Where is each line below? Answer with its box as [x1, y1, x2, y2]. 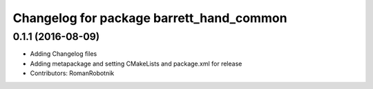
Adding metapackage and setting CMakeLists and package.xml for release [30, 59, 242, 68]
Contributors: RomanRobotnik [30, 69, 115, 77]
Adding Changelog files [30, 50, 97, 58]
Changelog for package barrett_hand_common [12, 10, 287, 26]
